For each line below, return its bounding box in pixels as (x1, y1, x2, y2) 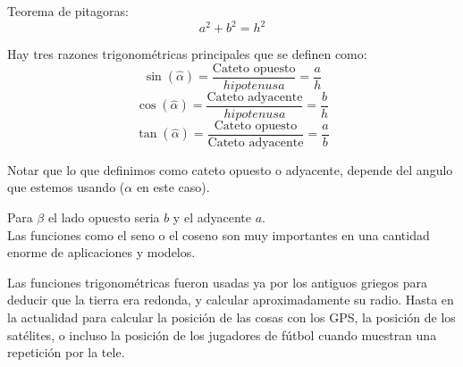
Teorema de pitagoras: (7, 2, 129, 20)
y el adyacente (173, 208, 251, 227)
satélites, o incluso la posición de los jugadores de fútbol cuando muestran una (7, 325, 437, 344)
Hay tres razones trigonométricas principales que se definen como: (7, 45, 367, 63)
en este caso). (136, 178, 210, 196)
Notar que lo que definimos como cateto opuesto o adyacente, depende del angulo (7, 160, 453, 179)
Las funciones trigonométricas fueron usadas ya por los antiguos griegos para (7, 272, 428, 291)
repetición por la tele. (7, 343, 125, 362)
